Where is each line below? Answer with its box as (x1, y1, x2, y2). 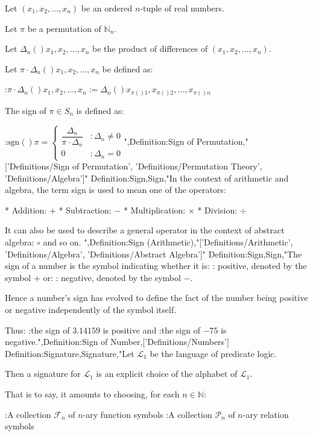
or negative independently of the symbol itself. (5, 303, 177, 315)
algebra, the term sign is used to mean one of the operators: (5, 183, 226, 196)
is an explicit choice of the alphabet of (96, 367, 238, 380)
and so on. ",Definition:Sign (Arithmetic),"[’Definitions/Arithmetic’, (43, 235, 293, 248)
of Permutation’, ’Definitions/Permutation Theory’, (72, 160, 262, 172)
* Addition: (5, 203, 47, 216)
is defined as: (76, 104, 124, 116)
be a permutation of (27, 22, 101, 34)
